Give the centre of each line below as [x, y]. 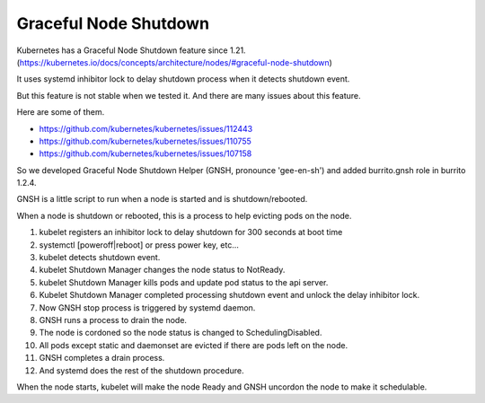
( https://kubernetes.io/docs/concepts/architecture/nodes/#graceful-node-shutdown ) [174, 62]
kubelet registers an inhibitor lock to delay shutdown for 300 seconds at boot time [191, 232]
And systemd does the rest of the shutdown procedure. [141, 370]
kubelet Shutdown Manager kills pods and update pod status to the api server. [184, 282]
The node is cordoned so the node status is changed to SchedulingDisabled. [181, 333]
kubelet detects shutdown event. [100, 258]
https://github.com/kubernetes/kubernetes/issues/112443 [146, 128]
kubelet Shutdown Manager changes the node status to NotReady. [162, 270]
